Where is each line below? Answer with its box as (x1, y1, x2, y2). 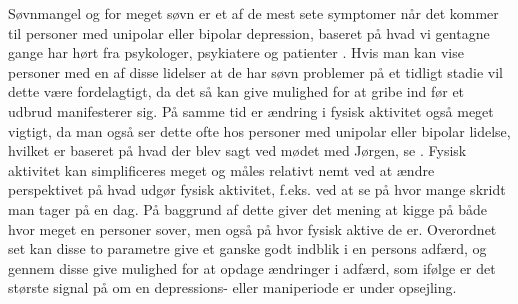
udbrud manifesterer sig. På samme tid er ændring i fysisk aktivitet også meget (8, 100, 494, 121)
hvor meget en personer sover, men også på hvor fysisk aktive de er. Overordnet (8, 218, 497, 239)
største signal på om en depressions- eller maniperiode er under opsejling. (8, 277, 457, 298)
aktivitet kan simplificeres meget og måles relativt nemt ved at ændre (8, 159, 435, 180)
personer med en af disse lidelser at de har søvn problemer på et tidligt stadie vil (8, 61, 503, 82)
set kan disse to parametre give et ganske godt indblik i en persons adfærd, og (8, 238, 487, 259)
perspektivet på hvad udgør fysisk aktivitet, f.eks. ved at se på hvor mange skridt (8, 179, 506, 200)
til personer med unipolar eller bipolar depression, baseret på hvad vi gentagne (8, 22, 490, 43)
